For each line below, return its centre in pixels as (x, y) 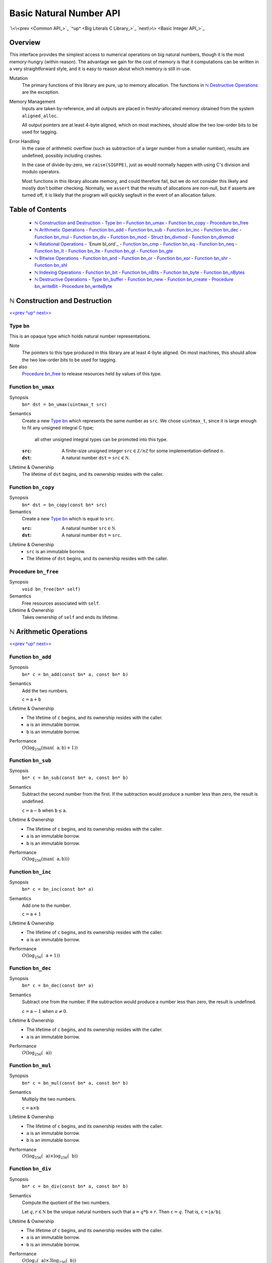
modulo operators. (41, 172)
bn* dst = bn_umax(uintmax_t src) (64, 404)
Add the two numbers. (45, 691)
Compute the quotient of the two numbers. (66, 1202)
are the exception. (41, 92)
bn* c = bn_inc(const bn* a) (58, 889)
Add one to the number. (47, 906)
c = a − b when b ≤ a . (45, 810)
